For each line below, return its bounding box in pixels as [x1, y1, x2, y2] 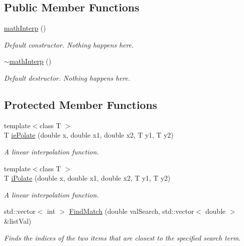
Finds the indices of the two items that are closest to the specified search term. [4, 232, 241, 243]
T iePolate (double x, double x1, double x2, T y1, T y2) [4, 130, 174, 140]
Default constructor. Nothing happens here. [4, 39, 134, 49]
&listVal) [4, 215, 32, 226]
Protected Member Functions [4, 97, 158, 112]
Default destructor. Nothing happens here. [4, 72, 130, 83]
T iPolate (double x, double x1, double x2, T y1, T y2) [4, 173, 171, 183]
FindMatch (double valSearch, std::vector [69, 206, 194, 216]
